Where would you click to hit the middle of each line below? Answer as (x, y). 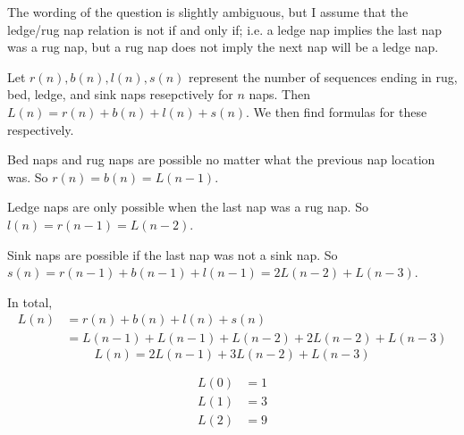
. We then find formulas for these (337, 111)
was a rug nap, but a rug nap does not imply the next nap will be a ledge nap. (223, 47)
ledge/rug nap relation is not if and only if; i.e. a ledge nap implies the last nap (225, 29)
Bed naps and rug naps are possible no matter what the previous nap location (221, 159)
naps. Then (279, 94)
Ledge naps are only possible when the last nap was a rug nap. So (188, 207)
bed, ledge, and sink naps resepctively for (120, 94)
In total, (30, 301)
